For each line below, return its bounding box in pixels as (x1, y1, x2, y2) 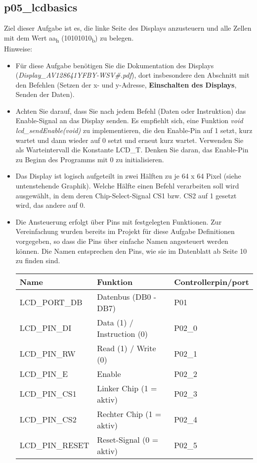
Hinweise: (4, 43, 33, 53)
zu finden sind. (15, 255, 60, 266)
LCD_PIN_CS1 (19, 388, 77, 400)
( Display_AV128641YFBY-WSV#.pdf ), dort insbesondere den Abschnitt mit (15, 70, 250, 80)
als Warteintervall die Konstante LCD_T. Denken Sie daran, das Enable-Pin (15, 144, 249, 155)
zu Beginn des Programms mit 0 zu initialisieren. (15, 154, 164, 164)
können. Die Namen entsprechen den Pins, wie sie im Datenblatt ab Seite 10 (15, 245, 247, 256)
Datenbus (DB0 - (97, 290, 157, 302)
